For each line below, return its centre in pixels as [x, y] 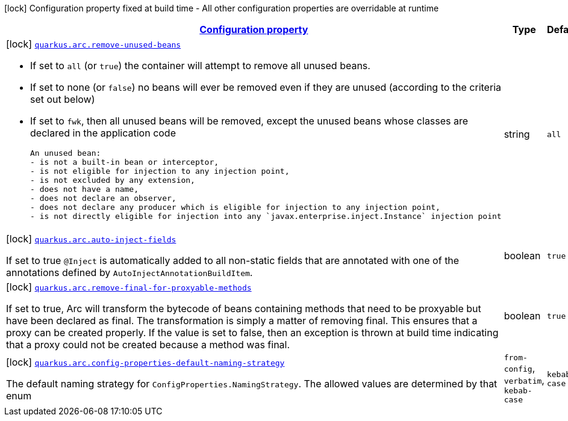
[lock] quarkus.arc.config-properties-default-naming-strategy [145, 362]
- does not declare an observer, [103, 198]
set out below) [63, 99]
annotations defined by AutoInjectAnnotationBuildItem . [130, 272]
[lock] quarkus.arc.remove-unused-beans [94, 44]
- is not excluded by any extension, [113, 180]
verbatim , [524, 380]
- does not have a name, [85, 189]
